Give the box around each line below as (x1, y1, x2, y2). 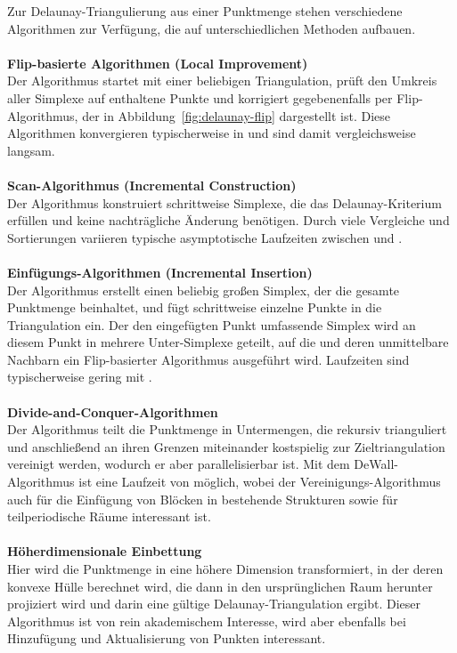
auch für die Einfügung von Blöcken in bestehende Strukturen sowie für (7, 489, 398, 508)
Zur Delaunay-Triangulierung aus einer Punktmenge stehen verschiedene (7, 2, 403, 20)
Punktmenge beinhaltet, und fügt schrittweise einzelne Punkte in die (7, 298, 382, 317)
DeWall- (354, 455, 398, 473)
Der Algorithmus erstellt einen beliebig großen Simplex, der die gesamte (7, 280, 400, 299)
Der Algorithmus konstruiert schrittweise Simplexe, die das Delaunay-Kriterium (7, 193, 442, 212)
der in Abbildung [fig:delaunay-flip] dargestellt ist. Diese (82, 106, 391, 125)
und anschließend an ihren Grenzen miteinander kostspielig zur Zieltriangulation (7, 437, 445, 455)
